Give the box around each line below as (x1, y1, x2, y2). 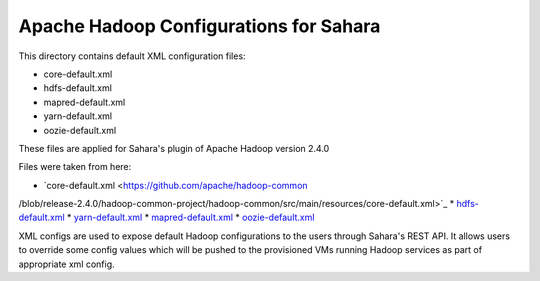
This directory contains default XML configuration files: (18, 50, 246, 62)
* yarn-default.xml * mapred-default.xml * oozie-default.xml (66, 211, 315, 224)
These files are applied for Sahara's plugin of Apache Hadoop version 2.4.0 (18, 142, 330, 154)
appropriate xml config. (18, 258, 115, 270)
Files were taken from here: (18, 161, 132, 173)
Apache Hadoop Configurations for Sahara (18, 15, 381, 37)
